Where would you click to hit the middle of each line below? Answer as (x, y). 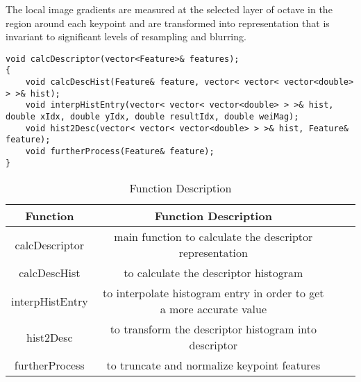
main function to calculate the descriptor (213, 237)
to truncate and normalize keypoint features (213, 365)
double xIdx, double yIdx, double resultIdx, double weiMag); (152, 117)
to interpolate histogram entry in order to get (213, 293)
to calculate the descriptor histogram (213, 273)
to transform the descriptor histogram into (213, 329)
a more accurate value (213, 309)
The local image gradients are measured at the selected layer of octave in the (169, 9)
